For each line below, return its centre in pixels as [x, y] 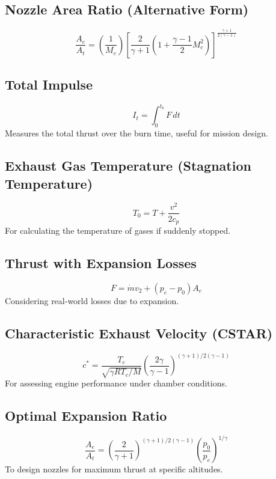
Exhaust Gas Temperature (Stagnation [128, 166]
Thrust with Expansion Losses [101, 262]
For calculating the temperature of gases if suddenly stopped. [118, 230]
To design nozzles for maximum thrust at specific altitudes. [114, 469]
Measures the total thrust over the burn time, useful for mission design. [136, 133]
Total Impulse [49, 84]
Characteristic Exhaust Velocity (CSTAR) [139, 333]
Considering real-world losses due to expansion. [92, 300]
